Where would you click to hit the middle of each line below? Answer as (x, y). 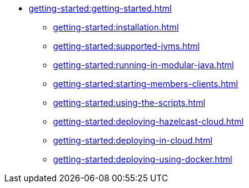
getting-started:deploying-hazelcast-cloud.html (149, 121)
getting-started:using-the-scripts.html (129, 103)
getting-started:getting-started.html (100, 8)
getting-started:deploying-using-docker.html (143, 159)
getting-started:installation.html (116, 27)
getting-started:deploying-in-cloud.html (133, 140)
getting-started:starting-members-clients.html (146, 84)
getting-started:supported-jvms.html (126, 46)
